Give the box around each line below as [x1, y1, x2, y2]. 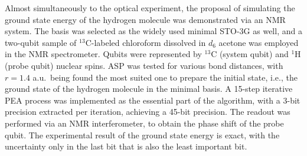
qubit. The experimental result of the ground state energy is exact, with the [5, 128, 280, 141]
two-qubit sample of [5, 36, 77, 48]
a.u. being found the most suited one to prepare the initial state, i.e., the [32, 71, 298, 83]
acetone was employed [218, 36, 299, 48]
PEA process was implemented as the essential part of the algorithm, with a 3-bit [5, 94, 301, 106]
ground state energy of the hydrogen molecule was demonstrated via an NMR [5, 13, 286, 25]
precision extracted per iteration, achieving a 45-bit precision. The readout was [5, 105, 290, 118]
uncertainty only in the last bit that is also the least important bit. [5, 140, 247, 152]
